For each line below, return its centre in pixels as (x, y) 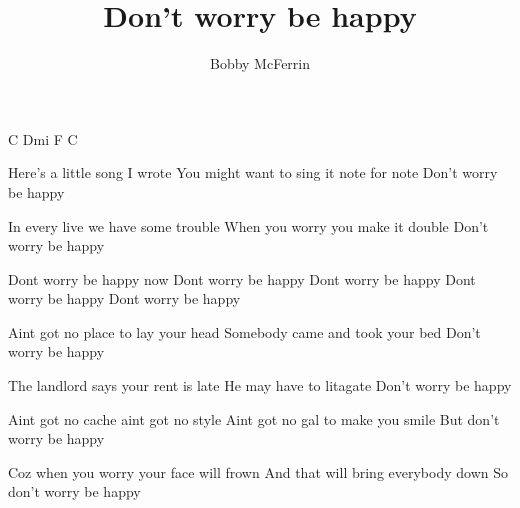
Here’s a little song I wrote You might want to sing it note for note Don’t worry (253, 172)
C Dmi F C (43, 138)
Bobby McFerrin (260, 63)
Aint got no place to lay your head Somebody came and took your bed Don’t (244, 331)
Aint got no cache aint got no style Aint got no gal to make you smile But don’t (254, 418)
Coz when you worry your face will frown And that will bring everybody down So (258, 471)
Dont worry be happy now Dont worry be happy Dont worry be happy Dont (242, 278)
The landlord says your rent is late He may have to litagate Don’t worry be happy (260, 385)
